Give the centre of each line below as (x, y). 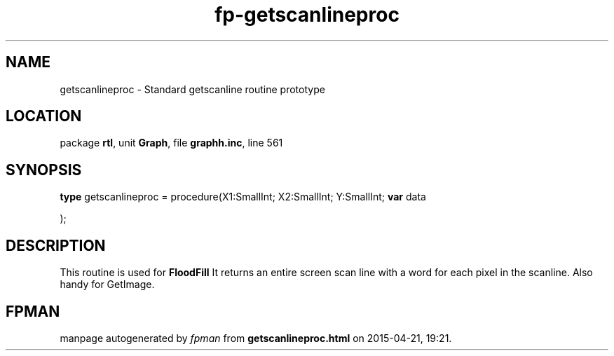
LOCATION (44, 116)
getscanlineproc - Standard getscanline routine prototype (192, 89)
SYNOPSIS (44, 170)
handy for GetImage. (107, 285)
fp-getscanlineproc (307, 15)
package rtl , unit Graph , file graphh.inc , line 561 (171, 143)
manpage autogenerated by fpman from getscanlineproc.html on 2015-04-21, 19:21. (256, 338)
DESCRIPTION (56, 245)
